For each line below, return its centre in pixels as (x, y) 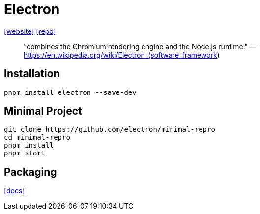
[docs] (14, 191)
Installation (32, 74)
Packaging (30, 172)
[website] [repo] (30, 31)
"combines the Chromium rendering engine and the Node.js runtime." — (140, 46)
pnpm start (25, 153)
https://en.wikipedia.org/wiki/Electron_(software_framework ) (122, 55)
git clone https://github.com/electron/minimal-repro (110, 130)
